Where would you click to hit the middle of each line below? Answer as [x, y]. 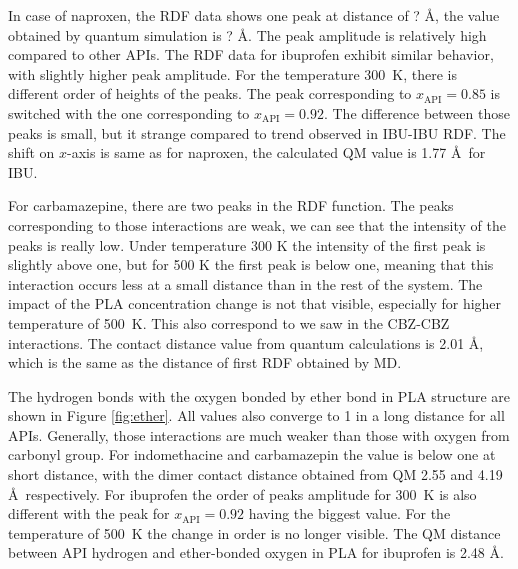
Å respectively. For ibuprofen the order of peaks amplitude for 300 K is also [242, 493]
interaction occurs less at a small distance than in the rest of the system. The [245, 283]
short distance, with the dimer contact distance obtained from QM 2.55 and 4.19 [255, 474]
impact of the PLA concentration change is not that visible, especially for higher [255, 303]
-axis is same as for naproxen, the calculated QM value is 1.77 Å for [276, 152]
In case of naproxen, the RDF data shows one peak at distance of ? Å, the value [254, 15]
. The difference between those [416, 112]
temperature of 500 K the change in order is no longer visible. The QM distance [254, 532]
